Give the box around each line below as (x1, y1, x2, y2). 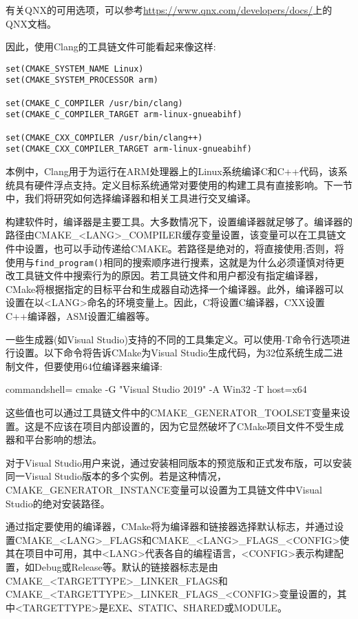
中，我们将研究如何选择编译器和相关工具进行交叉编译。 (6, 191, 256, 205)
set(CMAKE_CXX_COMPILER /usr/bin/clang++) (6, 132, 203, 143)
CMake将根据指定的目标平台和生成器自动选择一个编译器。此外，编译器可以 (6, 281, 344, 296)
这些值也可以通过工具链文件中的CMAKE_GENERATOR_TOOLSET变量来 (6, 405, 341, 419)
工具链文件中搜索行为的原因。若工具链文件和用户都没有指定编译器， (14, 268, 324, 283)
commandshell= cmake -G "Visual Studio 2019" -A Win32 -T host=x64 (6, 382, 307, 396)
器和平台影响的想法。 (6, 432, 102, 447)
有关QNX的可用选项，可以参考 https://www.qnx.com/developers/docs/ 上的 (6, 3, 333, 17)
